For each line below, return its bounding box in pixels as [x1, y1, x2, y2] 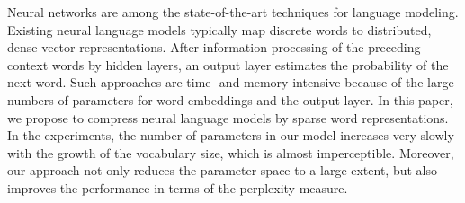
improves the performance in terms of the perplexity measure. [7, 178, 348, 197]
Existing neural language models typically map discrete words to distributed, [7, 20, 432, 39]
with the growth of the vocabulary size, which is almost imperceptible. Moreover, [7, 143, 454, 162]
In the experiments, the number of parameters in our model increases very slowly [7, 126, 454, 145]
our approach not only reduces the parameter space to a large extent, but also [7, 161, 438, 180]
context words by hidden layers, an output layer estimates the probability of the [7, 55, 449, 74]
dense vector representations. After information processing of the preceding [7, 38, 421, 57]
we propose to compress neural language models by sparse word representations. [7, 108, 449, 127]
